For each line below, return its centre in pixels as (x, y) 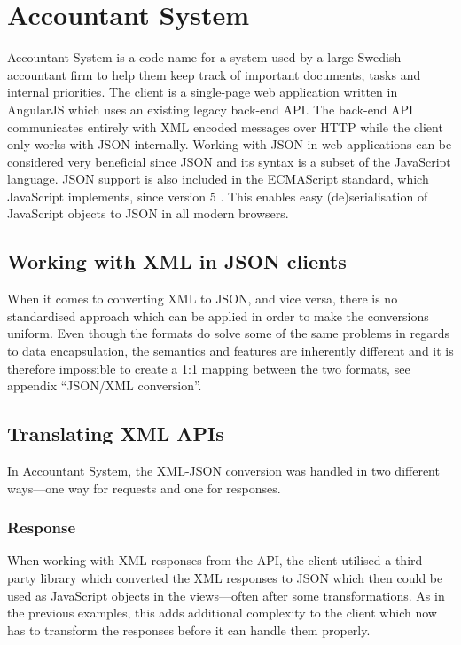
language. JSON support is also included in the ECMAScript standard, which (218, 179)
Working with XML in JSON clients (177, 261)
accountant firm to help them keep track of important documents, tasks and (214, 74)
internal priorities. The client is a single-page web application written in (203, 92)
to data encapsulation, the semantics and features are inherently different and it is (230, 351)
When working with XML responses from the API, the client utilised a (199, 560)
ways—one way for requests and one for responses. (144, 488)
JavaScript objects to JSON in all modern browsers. (148, 213)
